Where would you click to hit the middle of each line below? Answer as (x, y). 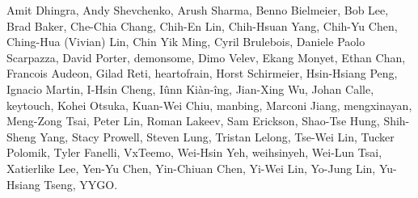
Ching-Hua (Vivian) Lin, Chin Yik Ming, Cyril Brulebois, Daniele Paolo (186, 42)
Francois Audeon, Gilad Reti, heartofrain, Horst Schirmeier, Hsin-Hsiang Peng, (202, 73)
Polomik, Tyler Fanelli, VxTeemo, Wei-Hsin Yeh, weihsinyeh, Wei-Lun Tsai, (194, 152)
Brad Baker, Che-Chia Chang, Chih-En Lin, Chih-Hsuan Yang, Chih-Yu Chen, (202, 25)
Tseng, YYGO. (81, 184)
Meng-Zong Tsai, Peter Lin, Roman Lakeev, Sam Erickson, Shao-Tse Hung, (193, 121)
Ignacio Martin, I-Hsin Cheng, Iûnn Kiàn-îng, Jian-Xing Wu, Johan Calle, (190, 88)
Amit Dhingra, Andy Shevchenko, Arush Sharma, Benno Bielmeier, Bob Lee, (198, 10)
